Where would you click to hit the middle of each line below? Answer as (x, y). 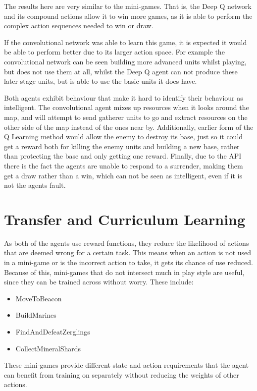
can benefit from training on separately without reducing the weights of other (122, 374)
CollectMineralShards (48, 348)
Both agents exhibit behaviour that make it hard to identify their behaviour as (124, 97)
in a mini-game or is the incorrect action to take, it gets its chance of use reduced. (128, 262)
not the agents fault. (35, 185)
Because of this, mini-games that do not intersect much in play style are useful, (124, 272)
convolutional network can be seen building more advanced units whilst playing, (125, 61)
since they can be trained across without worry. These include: (99, 282)
